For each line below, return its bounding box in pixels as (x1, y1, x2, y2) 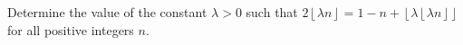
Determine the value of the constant (7, 3, 207, 21)
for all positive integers (7, 20, 134, 39)
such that (246, 3, 298, 21)
